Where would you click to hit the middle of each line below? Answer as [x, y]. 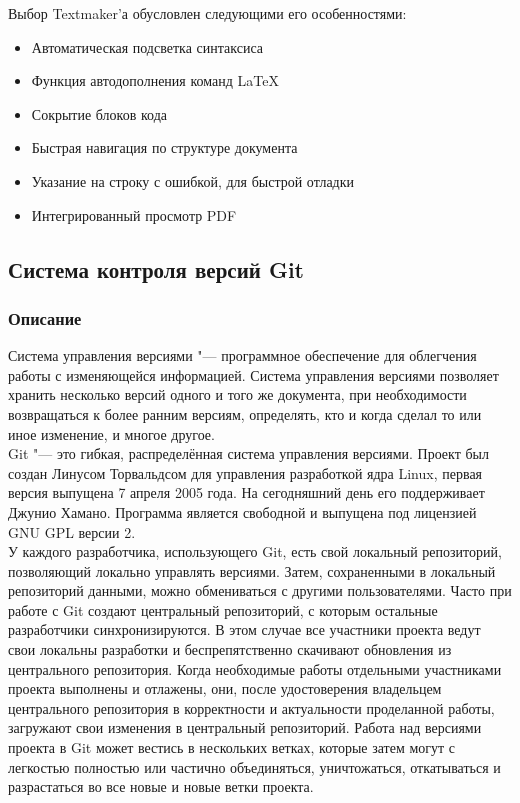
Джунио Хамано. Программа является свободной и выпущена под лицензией [242, 511]
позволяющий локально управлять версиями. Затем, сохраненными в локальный [252, 570]
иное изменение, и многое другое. [111, 433]
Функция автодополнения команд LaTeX [155, 80]
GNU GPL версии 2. [72, 531]
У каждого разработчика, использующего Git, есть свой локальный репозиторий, [255, 551]
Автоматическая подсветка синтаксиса [147, 46]
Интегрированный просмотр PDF [134, 214]
